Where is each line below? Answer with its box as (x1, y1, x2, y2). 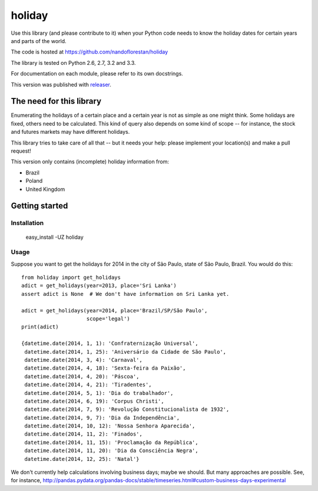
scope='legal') (86, 315, 131, 322)
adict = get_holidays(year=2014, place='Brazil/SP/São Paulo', (21, 307, 208, 314)
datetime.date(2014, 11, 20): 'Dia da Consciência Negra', (24, 447, 198, 454)
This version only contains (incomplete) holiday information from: (11, 158, 169, 165)
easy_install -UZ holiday (25, 233, 84, 240)
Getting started (11, 201, 68, 211)
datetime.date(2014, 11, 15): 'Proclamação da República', (24, 439, 198, 446)
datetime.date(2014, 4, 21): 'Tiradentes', (24, 381, 153, 388)
